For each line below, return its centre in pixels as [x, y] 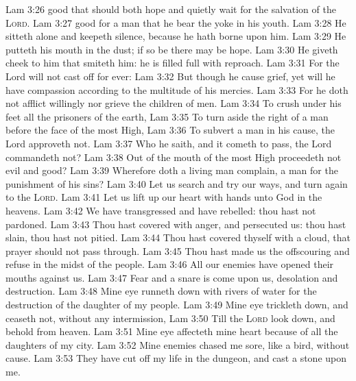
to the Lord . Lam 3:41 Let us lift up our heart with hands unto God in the [164, 197]
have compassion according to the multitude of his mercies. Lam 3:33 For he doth [177, 89]
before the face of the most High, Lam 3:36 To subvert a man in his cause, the [170, 130]
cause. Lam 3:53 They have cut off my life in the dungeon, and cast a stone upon [176, 358]
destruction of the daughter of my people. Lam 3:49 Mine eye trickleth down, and [177, 305]
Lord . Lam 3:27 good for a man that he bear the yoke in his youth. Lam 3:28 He [176, 22]
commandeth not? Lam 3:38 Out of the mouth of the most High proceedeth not [174, 157]
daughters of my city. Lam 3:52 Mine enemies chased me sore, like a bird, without [178, 344]
